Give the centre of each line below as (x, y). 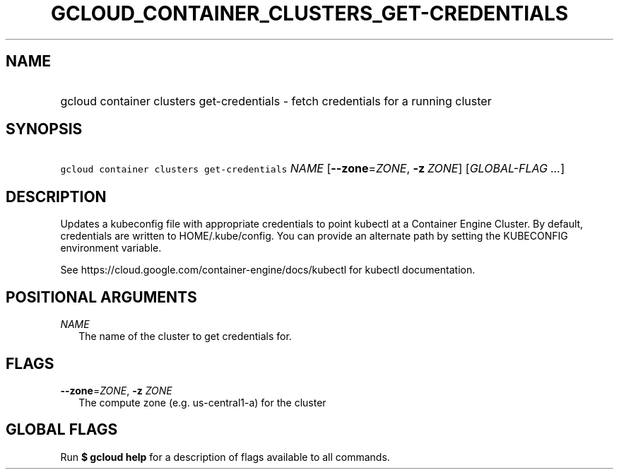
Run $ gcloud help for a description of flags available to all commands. (225, 457)
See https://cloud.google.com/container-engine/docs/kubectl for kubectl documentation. (268, 270)
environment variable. (111, 248)
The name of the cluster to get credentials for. (185, 336)
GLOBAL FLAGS (62, 430)
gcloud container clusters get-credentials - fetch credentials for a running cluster (276, 101)
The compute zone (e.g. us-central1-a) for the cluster (202, 402)
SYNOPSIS (44, 129)
